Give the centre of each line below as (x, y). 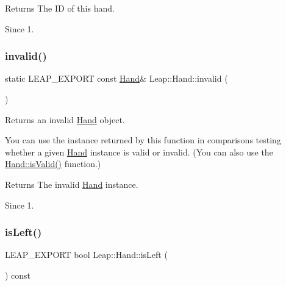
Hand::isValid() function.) (53, 164)
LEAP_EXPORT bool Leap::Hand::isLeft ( (86, 255)
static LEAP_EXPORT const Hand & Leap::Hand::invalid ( (116, 78)
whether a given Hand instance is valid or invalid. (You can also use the (139, 152)
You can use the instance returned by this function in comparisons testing (143, 140)
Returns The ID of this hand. (60, 8)
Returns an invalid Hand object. (65, 119)
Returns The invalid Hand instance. (72, 184)
